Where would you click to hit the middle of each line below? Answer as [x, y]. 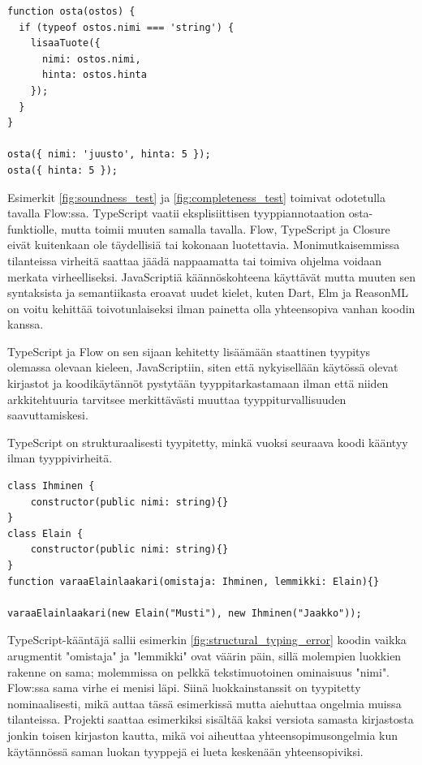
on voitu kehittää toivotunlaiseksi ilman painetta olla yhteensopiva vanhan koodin [211, 308]
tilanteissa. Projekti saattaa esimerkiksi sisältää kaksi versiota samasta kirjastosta [211, 719]
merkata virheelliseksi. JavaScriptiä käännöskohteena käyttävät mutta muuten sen [212, 276]
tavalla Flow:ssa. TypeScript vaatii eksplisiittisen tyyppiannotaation [176, 213]
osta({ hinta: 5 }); [63, 170]
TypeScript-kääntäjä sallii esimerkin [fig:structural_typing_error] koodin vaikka [207, 640]
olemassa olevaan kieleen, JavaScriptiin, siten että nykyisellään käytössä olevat [203, 367]
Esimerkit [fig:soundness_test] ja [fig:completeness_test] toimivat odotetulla [196, 197]
